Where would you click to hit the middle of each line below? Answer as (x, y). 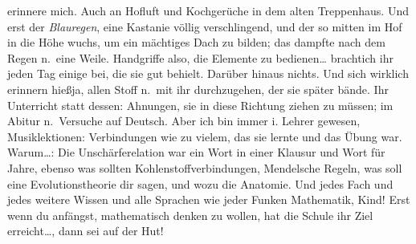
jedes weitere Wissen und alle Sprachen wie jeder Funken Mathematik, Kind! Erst (209, 199)
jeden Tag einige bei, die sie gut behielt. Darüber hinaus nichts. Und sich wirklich (208, 73)
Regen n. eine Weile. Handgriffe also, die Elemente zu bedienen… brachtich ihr (200, 57)
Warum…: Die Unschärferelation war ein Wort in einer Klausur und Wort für (196, 152)
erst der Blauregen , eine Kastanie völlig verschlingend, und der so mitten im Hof (205, 26)
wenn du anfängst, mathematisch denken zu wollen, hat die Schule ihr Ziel (190, 215)
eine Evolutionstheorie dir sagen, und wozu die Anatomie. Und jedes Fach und (200, 183)
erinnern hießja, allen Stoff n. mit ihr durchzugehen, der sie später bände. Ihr (198, 89)
